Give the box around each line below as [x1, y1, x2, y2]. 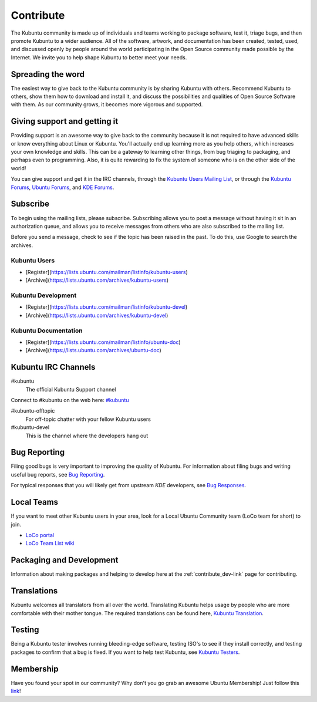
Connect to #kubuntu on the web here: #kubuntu [11, 397, 129, 404]
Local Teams [11, 497, 59, 507]
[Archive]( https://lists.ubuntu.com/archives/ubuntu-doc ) [25, 347, 161, 354]
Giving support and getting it [11, 116, 119, 126]
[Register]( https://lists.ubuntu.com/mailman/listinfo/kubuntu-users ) [25, 268, 188, 275]
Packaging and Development [11, 555, 119, 565]
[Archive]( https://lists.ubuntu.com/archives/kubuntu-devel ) [25, 312, 168, 319]
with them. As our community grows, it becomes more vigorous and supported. [11, 101, 203, 108]
